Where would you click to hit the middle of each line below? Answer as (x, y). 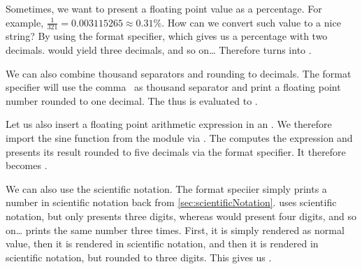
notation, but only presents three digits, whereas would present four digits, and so (181, 216)
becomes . (27, 165)
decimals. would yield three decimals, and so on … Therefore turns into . (159, 50)
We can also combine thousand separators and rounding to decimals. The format (179, 73)
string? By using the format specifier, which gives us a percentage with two (167, 36)
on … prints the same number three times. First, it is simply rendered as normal (175, 230)
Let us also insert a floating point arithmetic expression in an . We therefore (169, 124)
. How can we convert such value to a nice (251, 22)
